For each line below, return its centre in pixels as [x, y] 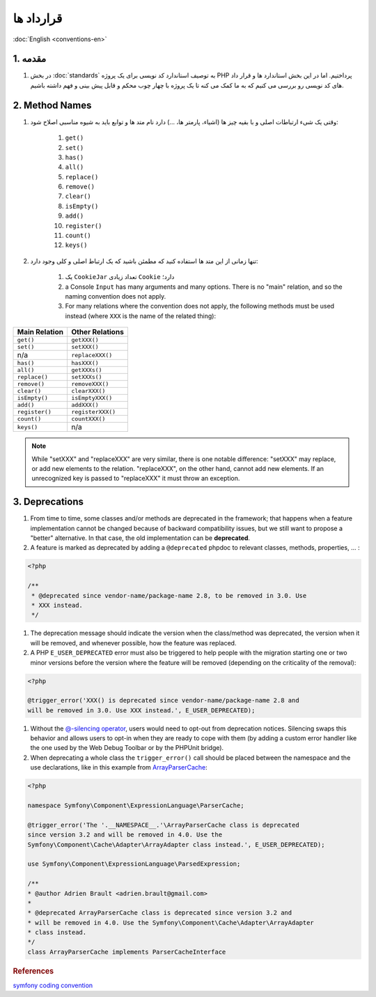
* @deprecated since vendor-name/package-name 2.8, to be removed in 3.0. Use [169, 595]
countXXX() [88, 419]
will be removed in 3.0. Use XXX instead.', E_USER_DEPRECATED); [141, 710]
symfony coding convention [53, 985]
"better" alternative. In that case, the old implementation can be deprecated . [140, 538]
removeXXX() [90, 384]
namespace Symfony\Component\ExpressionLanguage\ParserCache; [136, 805]
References [33, 971]
